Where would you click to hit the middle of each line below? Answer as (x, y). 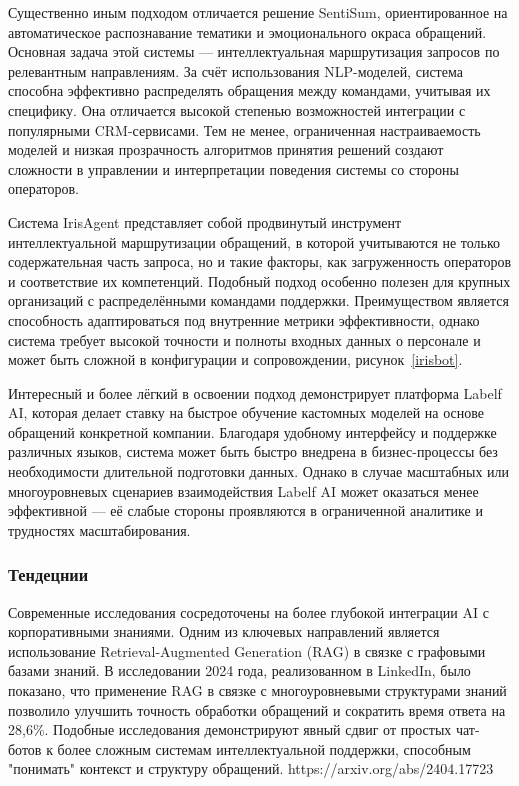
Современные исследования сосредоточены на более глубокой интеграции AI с (248, 611)
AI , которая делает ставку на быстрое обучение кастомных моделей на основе (246, 412)
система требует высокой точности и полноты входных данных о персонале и (244, 339)
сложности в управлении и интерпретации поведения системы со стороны (233, 168)
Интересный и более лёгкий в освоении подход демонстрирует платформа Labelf (255, 392)
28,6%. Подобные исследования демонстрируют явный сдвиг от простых (230, 729)
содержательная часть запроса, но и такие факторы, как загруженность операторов (260, 261)
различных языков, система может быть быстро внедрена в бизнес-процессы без (253, 451)
